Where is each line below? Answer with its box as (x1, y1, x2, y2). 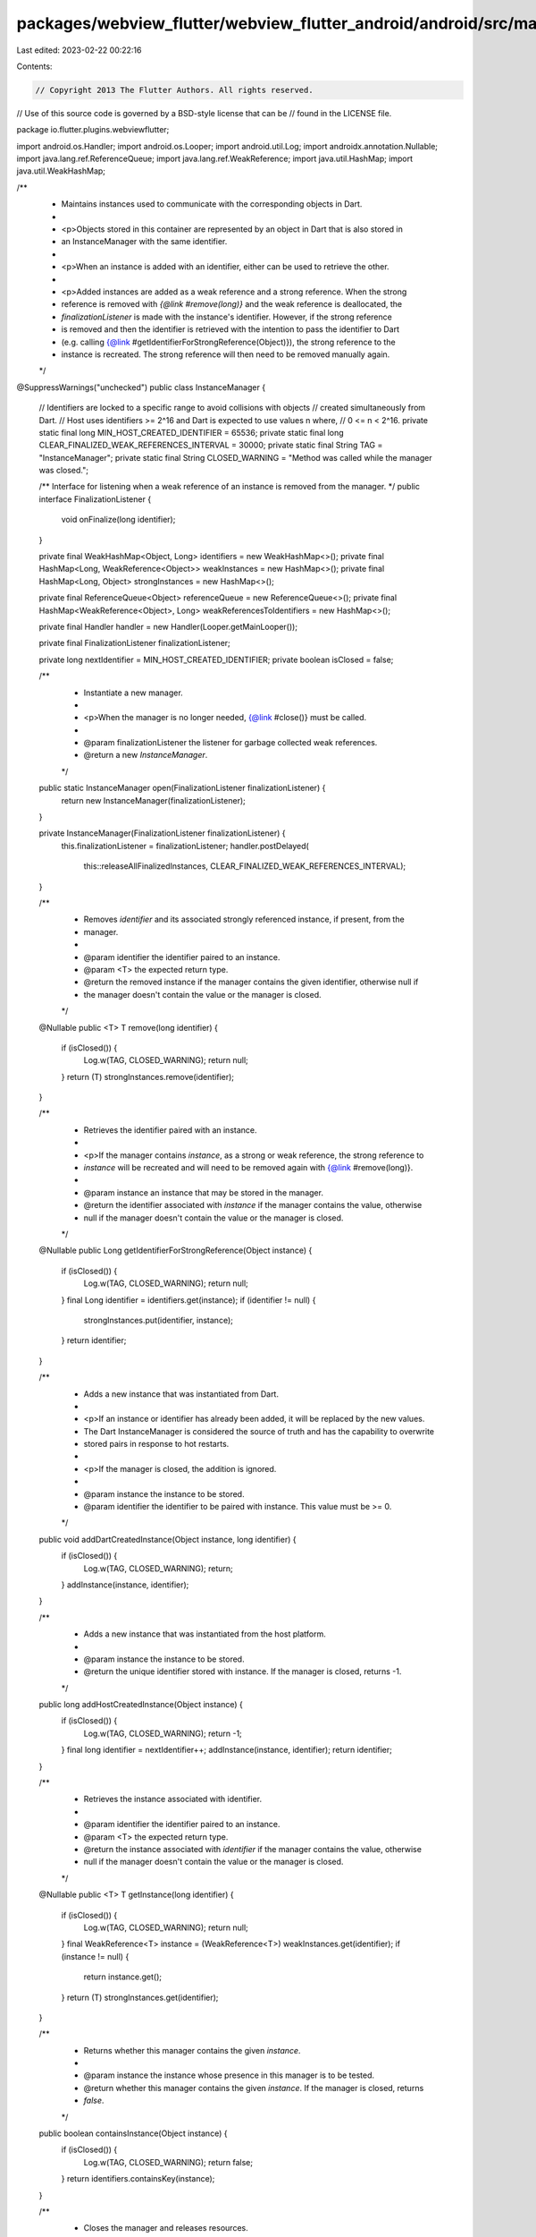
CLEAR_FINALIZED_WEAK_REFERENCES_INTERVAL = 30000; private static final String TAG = (38, 439, 383, 451)
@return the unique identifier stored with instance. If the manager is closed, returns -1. (83, 1666, 402, 1677)
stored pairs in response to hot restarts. (83, 1439, 230, 1450)
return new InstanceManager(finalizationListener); (61, 795, 246, 805)
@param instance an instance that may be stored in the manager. (83, 1187, 323, 1198)
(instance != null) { (61, 1951, 130, 1961)
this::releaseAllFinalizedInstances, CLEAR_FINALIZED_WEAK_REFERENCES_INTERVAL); (83, 861, 406, 872)
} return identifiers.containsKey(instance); (61, 2173, 215, 2184)
